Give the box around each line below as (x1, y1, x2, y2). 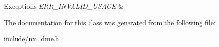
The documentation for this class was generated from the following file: (4, 17, 216, 27)
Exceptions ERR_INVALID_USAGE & (4, 1, 124, 11)
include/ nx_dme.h (4, 33, 59, 44)
